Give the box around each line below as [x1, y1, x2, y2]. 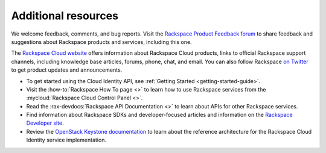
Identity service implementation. [26, 136, 107, 144]
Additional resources [11, 9, 119, 22]
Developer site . [26, 119, 64, 126]
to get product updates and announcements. [11, 66, 123, 73]
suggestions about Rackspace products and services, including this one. [11, 38, 193, 45]
